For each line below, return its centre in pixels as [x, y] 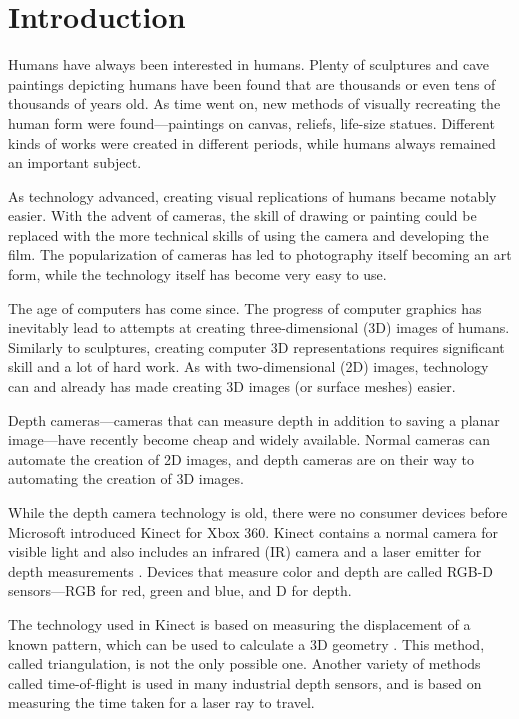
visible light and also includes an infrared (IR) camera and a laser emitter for [245, 551]
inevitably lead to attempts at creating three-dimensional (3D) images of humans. [259, 327]
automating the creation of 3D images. [126, 478]
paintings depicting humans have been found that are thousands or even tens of [252, 83]
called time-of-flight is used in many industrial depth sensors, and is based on [245, 682]
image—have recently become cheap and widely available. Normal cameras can [249, 439]
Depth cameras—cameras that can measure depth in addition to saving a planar [254, 419]
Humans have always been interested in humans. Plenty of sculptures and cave [248, 64]
